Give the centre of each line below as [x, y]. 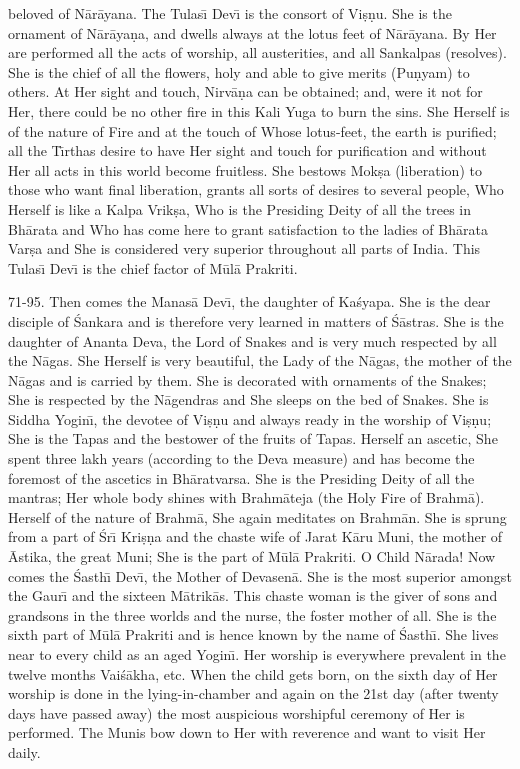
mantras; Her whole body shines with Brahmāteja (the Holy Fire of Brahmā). [246, 497]
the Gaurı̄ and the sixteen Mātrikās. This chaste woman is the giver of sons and [253, 595]
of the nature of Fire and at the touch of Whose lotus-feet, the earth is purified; [252, 130]
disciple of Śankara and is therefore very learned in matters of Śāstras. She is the [256, 320]
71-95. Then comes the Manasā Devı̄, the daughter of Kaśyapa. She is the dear [249, 301]
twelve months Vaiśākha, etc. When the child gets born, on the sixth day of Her [253, 673]
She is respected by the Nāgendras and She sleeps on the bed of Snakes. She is [248, 399]
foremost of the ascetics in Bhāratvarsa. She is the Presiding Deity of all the [241, 477]
